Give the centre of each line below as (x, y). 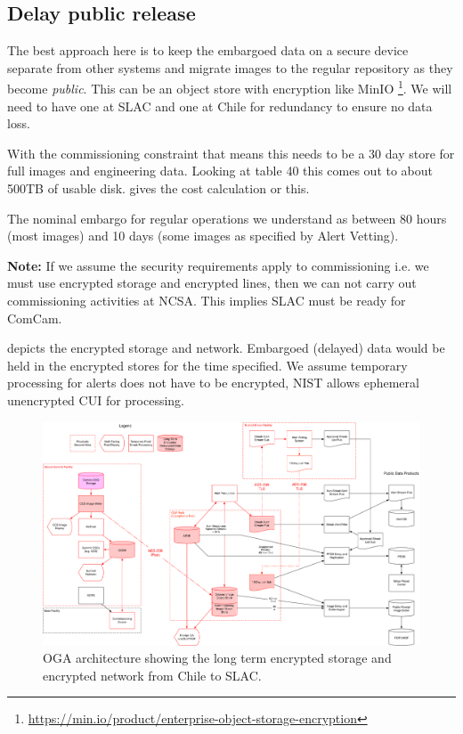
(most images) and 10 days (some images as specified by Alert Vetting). (203, 236)
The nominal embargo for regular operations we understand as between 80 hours (227, 218)
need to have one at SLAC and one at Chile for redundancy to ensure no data (220, 106)
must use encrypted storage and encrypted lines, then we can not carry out (212, 283)
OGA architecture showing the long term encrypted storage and (217, 658)
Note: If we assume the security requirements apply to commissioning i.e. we (218, 265)
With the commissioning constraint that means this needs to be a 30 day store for (231, 153)
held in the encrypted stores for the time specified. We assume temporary (207, 365)
